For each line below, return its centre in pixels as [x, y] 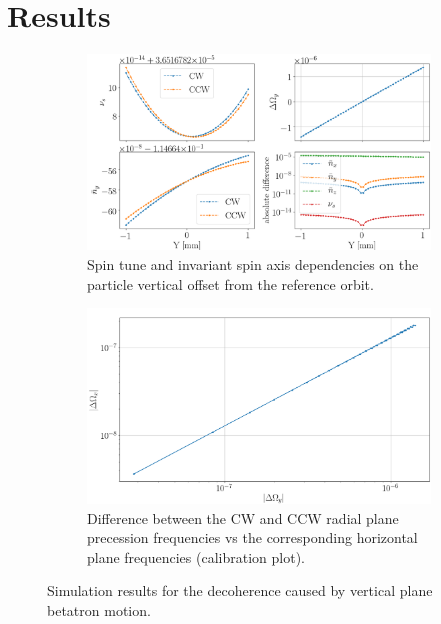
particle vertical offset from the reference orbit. [230, 283]
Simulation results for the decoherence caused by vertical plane [240, 590]
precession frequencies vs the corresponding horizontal [252, 537]
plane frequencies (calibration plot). [196, 556]
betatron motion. [99, 609]
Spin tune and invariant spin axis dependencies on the [253, 263]
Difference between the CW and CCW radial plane [243, 517]
